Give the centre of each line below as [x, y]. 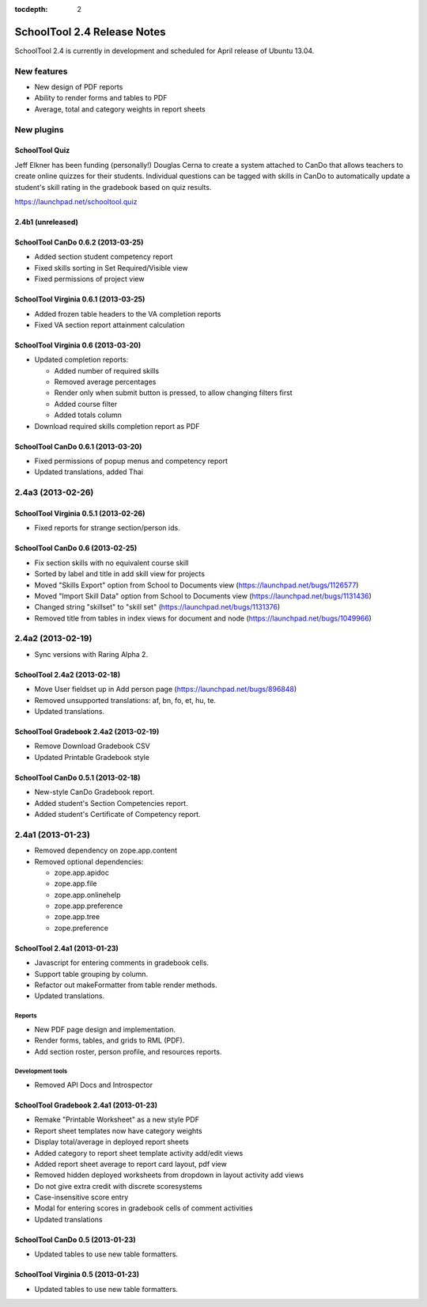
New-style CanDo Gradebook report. [94, 792]
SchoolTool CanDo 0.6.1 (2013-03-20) [78, 446]
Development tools [41, 1071]
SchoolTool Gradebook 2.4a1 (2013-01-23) [86, 1105]
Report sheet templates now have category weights [118, 1130]
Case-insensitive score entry [81, 1197]
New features [41, 71]
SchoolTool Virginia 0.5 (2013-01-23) [77, 1275]
